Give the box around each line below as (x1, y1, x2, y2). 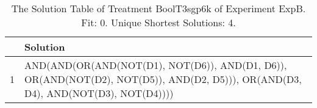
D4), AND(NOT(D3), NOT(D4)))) (24, 86, 174, 100)
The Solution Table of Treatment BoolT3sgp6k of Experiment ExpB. (11, 1, 306, 15)
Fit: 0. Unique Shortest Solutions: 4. (81, 15, 236, 29)
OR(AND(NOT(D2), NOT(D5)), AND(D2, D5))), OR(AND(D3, (24, 72, 302, 86)
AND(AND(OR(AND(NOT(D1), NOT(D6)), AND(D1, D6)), (24, 58, 287, 72)
